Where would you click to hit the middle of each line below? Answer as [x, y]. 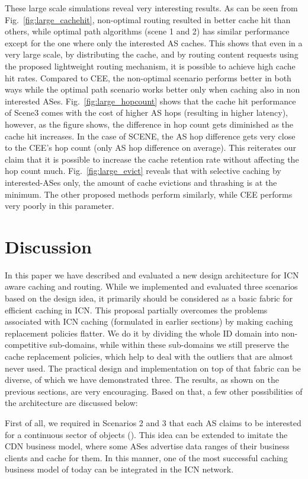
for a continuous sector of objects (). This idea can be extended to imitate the [146, 434]
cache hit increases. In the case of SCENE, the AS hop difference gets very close [150, 136]
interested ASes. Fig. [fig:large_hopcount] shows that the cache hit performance [150, 101]
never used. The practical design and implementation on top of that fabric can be [153, 368]
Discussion [48, 246]
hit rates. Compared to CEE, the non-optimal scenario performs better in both [148, 77]
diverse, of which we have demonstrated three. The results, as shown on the [142, 380]
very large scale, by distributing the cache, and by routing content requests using [152, 54]
